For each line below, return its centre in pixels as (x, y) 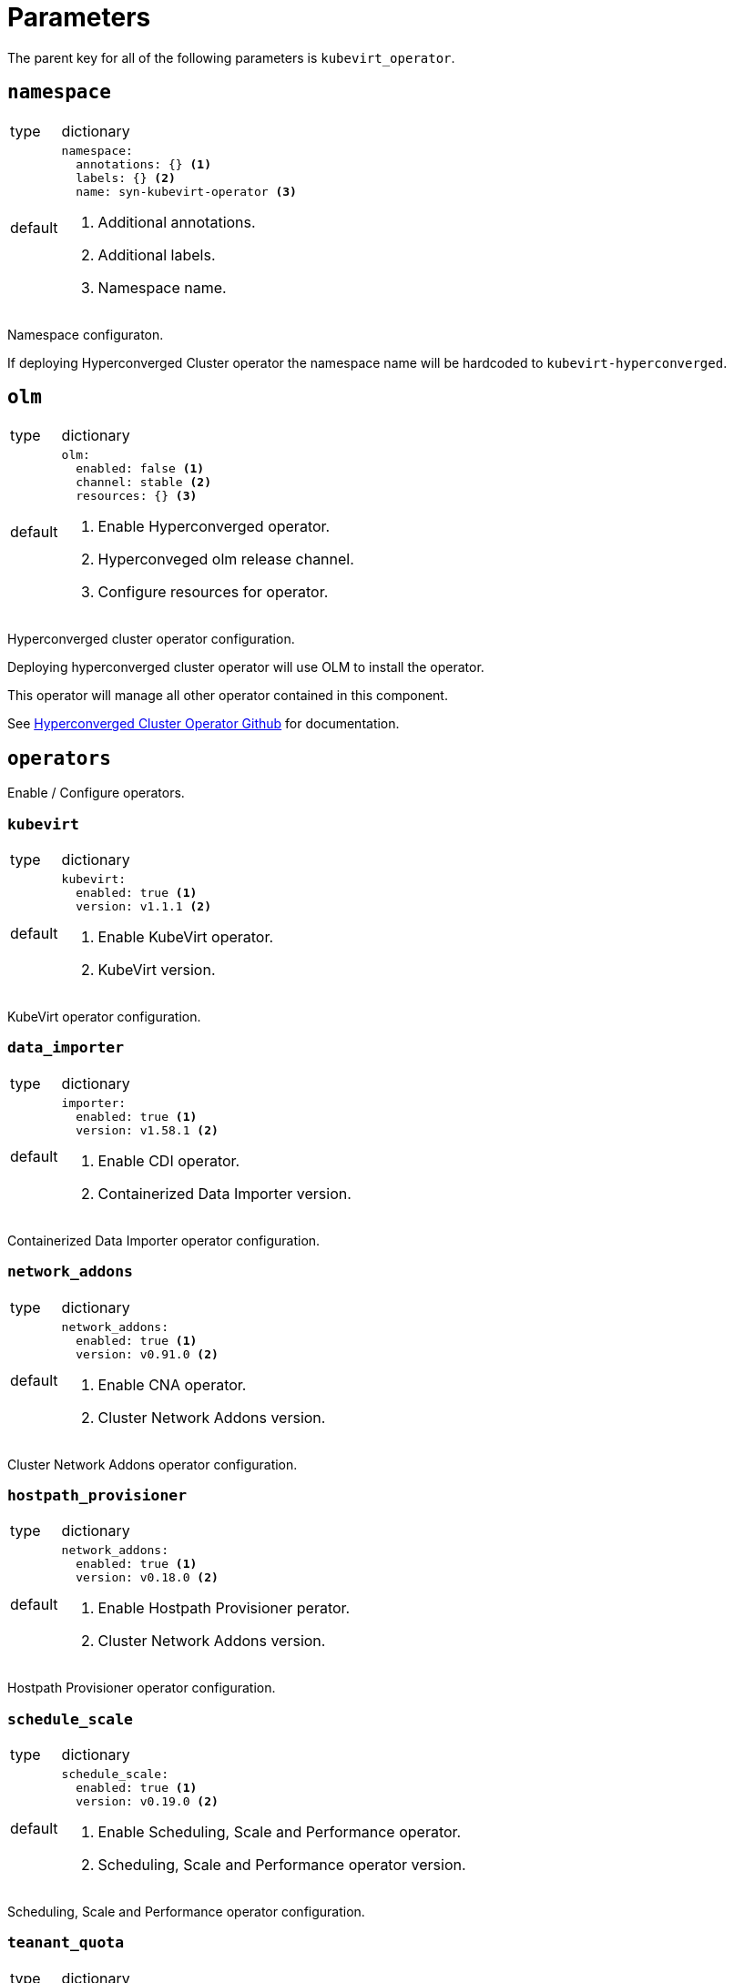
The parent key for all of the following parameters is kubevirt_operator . (231, 57)
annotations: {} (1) (143, 164)
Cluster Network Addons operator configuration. (153, 1464)
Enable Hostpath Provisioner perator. (224, 1608)
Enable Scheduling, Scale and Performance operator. (280, 1832)
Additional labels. (157, 254)
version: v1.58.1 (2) (147, 1130)
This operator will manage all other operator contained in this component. (228, 696)
